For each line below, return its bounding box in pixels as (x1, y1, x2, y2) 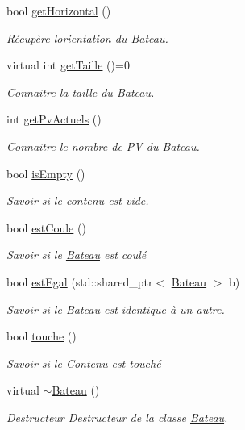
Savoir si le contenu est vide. (6, 192, 149, 209)
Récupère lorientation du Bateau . (6, 29, 168, 46)
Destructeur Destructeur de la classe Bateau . (6, 408, 228, 425)
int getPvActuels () (6, 111, 102, 127)
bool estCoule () (6, 219, 86, 236)
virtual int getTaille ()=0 (6, 56, 130, 73)
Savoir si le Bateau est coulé (6, 246, 147, 263)
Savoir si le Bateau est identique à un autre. (6, 300, 225, 317)
